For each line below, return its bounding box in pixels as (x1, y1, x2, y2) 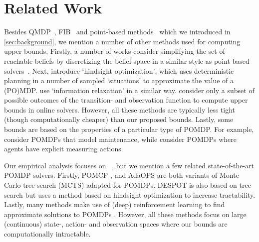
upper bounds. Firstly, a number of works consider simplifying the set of (4, 46, 225, 56)
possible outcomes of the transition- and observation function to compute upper (4, 95, 248, 105)
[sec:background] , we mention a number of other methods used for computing (4, 36, 241, 46)
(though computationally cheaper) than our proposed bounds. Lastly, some (4, 114, 234, 124)
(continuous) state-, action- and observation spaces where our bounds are (4, 219, 228, 229)
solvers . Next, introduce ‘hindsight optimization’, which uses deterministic (4, 65, 234, 76)
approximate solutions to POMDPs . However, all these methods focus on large (4, 209, 247, 219)
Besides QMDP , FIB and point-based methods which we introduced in (4, 26, 231, 37)
